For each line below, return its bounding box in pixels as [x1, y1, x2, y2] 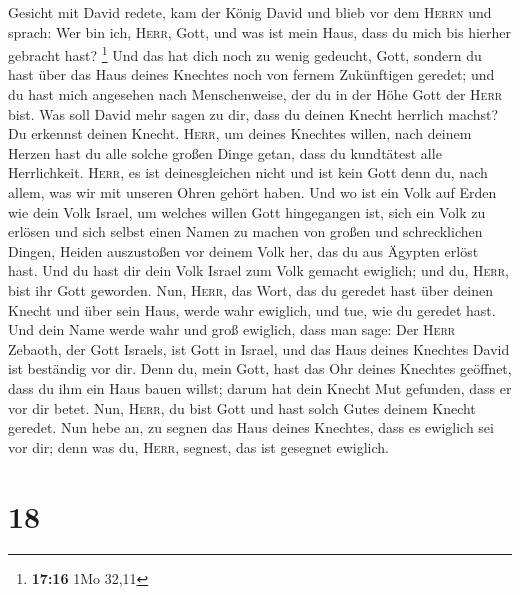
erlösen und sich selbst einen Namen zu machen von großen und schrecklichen [8, 221, 483, 242]
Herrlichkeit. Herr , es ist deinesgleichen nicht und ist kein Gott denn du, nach [8, 162, 488, 183]
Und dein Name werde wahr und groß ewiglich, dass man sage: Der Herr [8, 319, 456, 340]
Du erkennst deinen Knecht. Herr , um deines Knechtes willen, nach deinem [8, 123, 472, 144]
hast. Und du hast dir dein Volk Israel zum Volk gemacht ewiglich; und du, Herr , [8, 260, 509, 281]
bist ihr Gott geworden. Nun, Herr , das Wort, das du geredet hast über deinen [8, 279, 493, 300]
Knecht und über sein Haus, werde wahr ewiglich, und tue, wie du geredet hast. [8, 299, 496, 320]
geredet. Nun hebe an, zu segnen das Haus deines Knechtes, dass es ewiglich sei [8, 417, 494, 438]
